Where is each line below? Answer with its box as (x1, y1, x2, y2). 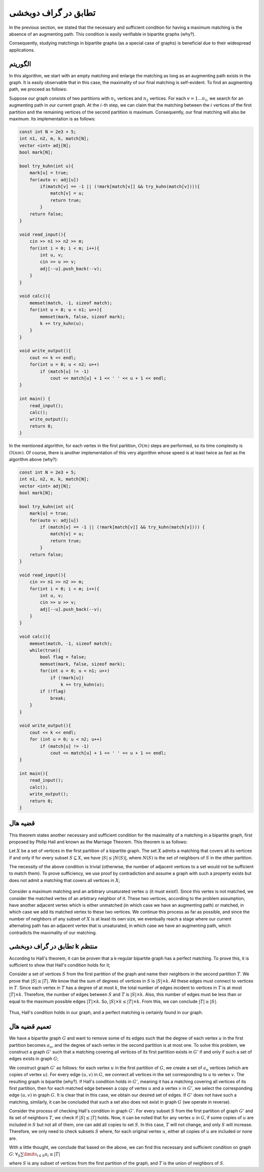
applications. (9, 47, 35, 53)
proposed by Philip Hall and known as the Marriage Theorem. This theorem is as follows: (9, 839, 188, 845)
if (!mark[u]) (50, 675, 84, 680)
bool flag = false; (40, 654, 87, 660)
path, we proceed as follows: (9, 86, 67, 92)
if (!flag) (40, 689, 66, 694)
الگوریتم (9, 60, 31, 68)
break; (50, 695, 66, 701)
